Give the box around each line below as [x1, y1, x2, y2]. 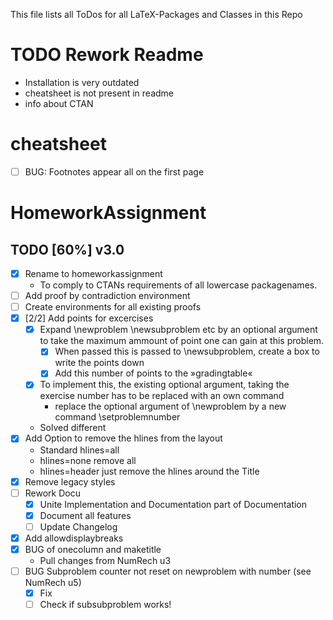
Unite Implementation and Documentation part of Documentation [39, 498, 308, 510]
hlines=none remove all [39, 454, 137, 466]
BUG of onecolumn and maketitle [24, 543, 162, 555]
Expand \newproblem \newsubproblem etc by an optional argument [39, 324, 318, 336]
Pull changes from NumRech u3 [39, 554, 172, 566]
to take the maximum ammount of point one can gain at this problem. [39, 335, 325, 347]
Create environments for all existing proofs [24, 301, 202, 313]
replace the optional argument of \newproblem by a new [54, 400, 287, 413]
